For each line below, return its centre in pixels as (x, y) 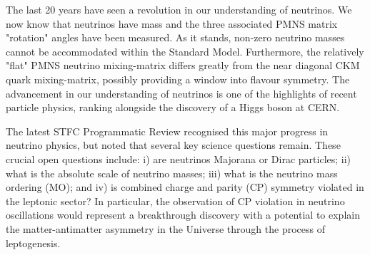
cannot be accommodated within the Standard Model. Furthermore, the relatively (185, 51)
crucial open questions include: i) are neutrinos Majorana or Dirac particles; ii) (179, 158)
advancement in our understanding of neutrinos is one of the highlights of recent (181, 93)
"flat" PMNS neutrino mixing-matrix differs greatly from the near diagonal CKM (183, 65)
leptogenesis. (33, 243)
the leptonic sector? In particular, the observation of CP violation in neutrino (175, 201)
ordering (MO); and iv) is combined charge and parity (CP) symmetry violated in (185, 187)
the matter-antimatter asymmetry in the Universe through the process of (165, 228)
